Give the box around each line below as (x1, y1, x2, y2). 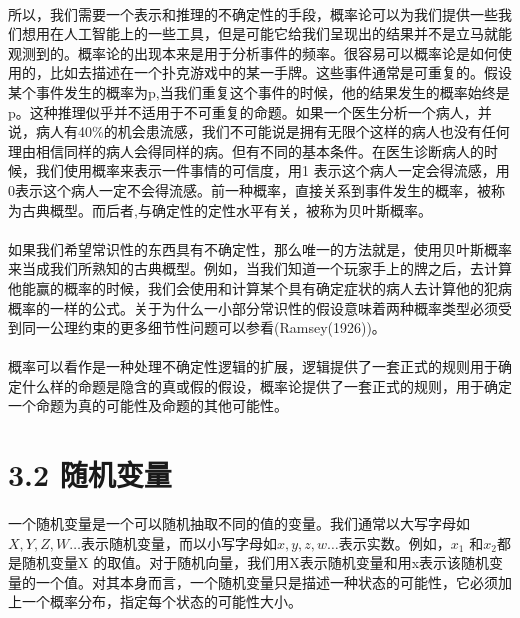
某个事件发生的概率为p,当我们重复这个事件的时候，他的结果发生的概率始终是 (8, 81, 510, 102)
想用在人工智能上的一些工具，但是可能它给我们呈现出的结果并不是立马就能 (21, 23, 512, 44)
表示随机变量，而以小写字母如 (80, 532, 277, 553)
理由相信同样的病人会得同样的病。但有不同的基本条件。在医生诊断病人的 (8, 140, 484, 161)
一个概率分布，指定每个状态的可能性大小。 (21, 591, 302, 612)
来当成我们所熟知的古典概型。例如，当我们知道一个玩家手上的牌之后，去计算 (8, 258, 512, 279)
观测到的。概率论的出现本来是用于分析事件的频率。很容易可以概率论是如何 (8, 42, 498, 63)
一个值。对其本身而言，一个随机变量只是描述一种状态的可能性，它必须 (35, 571, 498, 592)
